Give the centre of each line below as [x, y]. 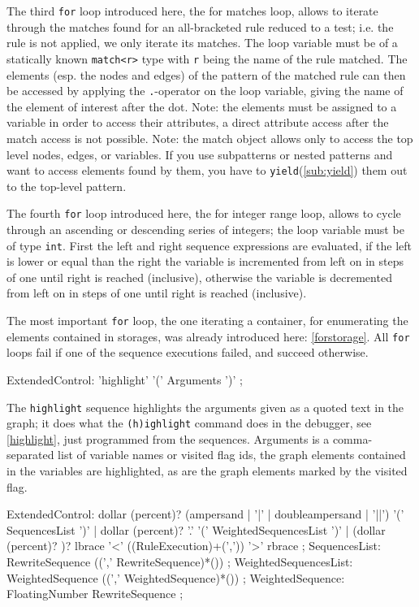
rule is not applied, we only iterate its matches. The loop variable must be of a [202, 43]
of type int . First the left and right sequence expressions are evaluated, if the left [209, 245]
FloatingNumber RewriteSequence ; [95, 594]
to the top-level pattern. [67, 186]
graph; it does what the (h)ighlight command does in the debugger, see [189, 423]
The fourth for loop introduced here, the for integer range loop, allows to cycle [204, 213]
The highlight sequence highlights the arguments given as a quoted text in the [205, 407]
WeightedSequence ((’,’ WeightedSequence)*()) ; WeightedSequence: [176, 577]
